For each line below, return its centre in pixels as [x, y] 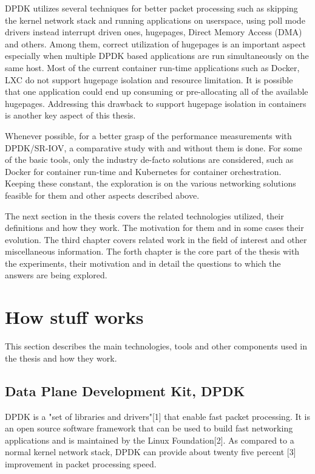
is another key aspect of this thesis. [70, 115]
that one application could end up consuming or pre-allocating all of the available [157, 91]
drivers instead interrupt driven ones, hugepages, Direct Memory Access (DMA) [154, 32]
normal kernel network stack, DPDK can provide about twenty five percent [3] [151, 452]
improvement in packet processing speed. [81, 463]
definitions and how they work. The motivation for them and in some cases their [154, 228]
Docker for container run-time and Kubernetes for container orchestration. [143, 171]
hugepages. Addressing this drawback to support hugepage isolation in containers [156, 103]
